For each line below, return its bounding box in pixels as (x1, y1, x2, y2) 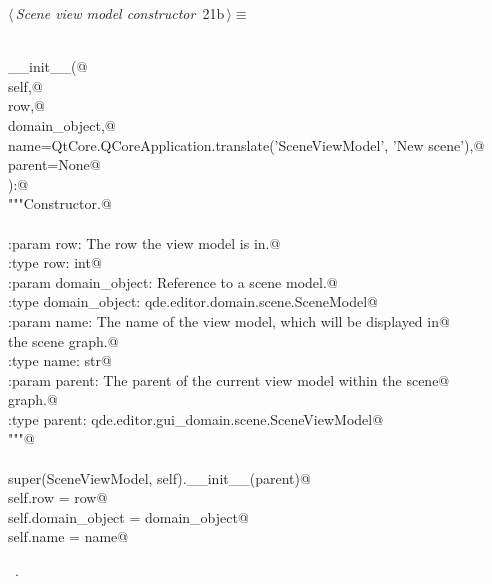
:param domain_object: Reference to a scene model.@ (8, 271, 338, 292)
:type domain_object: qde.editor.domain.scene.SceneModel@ (8, 291, 378, 312)
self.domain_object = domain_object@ (8, 506, 249, 527)
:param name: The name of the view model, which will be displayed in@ (8, 310, 450, 331)
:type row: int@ (8, 252, 102, 273)
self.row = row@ (8, 487, 108, 508)
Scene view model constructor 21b (15, 3, 225, 23)
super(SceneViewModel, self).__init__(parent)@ (8, 467, 311, 488)
